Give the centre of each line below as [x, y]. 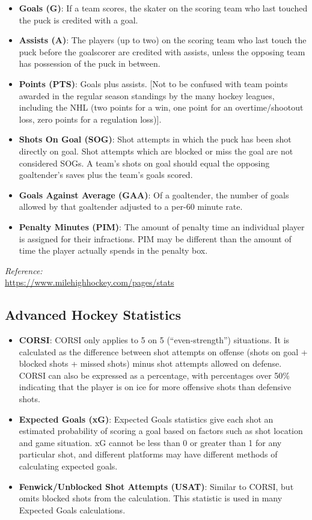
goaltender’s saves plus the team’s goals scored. [106, 175]
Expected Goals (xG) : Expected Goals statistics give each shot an [146, 419]
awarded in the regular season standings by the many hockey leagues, [147, 95]
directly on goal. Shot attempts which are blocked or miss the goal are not [156, 151]
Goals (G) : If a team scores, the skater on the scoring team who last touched [163, 8]
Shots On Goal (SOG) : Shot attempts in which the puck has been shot [155, 139]
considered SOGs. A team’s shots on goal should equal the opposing [144, 163]
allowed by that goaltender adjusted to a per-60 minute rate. [131, 206]
